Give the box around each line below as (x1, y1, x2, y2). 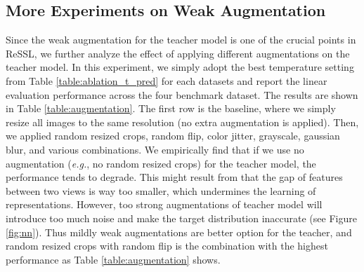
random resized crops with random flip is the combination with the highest (6, 238, 328, 253)
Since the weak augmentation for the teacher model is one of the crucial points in (6, 32, 356, 47)
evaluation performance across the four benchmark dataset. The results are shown (6, 87, 358, 102)
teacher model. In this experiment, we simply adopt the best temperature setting (6, 60, 354, 74)
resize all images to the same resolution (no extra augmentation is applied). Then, (6, 114, 359, 129)
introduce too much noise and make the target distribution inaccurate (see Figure (6, 210, 357, 225)
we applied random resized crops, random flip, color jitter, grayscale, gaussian (6, 128, 340, 143)
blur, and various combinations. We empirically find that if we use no (6, 142, 304, 156)
